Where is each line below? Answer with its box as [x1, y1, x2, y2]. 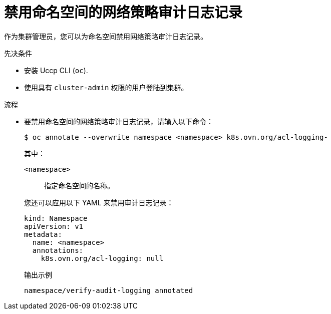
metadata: [24, 230, 62, 238]
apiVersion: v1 [24, 222, 84, 230]
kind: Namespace [24, 214, 88, 222]
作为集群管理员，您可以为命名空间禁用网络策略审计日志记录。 [4, 32, 207, 41]
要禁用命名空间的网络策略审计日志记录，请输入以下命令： [24, 117, 213, 126]
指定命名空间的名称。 [44, 181, 114, 190]
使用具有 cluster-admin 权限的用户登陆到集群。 [24, 83, 188, 92]
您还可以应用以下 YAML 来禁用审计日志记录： [24, 198, 174, 207]
